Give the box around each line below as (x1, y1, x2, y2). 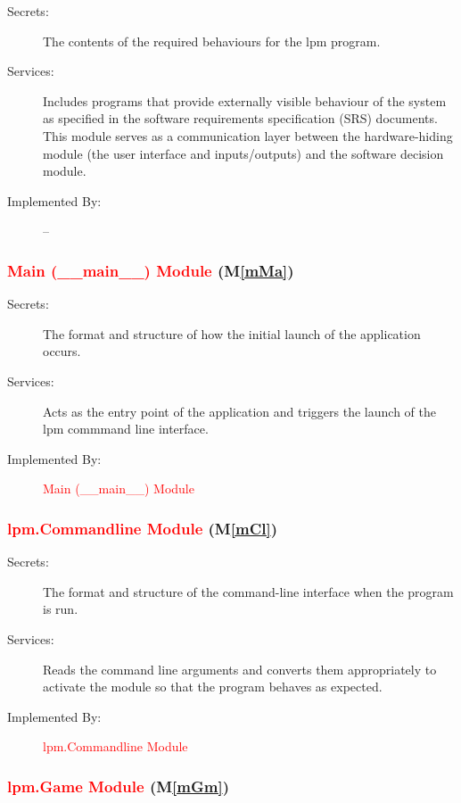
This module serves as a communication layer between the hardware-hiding (43, 126, 453, 145)
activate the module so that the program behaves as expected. (43, 677, 383, 696)
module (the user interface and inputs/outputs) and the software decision (43, 144, 444, 162)
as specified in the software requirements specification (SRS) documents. (43, 109, 438, 128)
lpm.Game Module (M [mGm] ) (7, 774, 229, 797)
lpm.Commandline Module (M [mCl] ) (7, 517, 277, 539)
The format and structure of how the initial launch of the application (43, 324, 421, 343)
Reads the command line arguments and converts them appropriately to (43, 659, 437, 678)
